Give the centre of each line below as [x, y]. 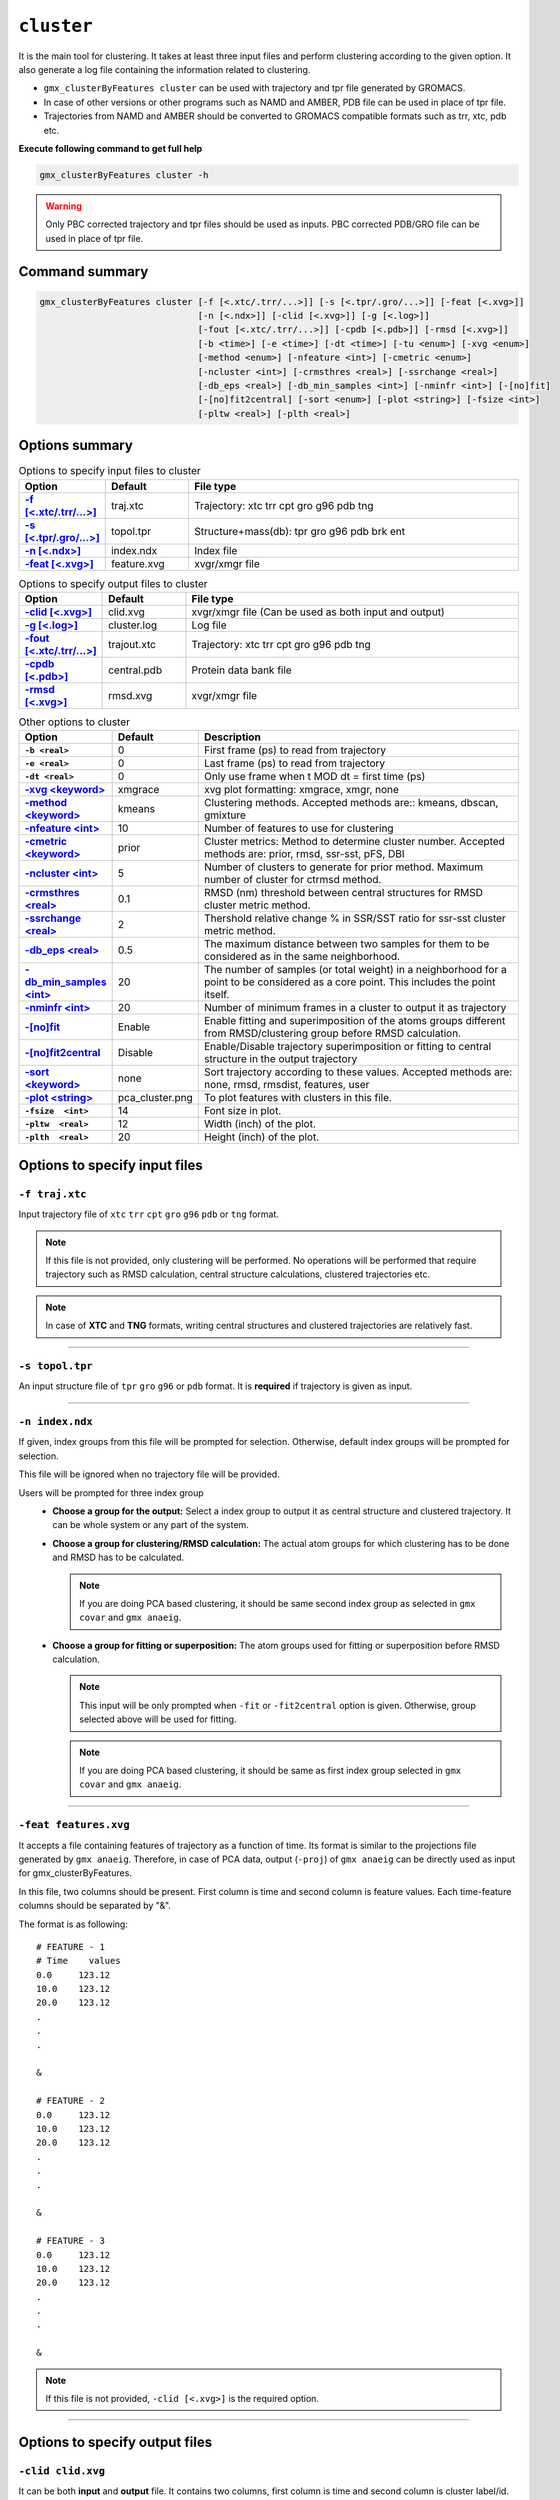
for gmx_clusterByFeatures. [75, 1873]
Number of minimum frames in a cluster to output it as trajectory [355, 1008]
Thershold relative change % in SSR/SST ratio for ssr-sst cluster [355, 918]
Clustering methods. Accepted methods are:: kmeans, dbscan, [351, 803]
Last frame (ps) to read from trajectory [294, 763]
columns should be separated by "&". [95, 1906]
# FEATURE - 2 [70, 2101]
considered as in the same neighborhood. [301, 957]
